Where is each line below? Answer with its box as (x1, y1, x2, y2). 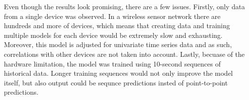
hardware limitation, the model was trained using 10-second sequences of (4, 58, 221, 68)
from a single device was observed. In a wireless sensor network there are (4, 11, 221, 21)
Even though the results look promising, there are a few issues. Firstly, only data (4, 1, 245, 11)
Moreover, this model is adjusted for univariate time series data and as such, (4, 39, 232, 50)
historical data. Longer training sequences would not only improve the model (4, 68, 233, 78)
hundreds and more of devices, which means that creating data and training (4, 20, 230, 31)
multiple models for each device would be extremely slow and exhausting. (4, 30, 223, 40)
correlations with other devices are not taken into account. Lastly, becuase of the (4, 49, 245, 59)
